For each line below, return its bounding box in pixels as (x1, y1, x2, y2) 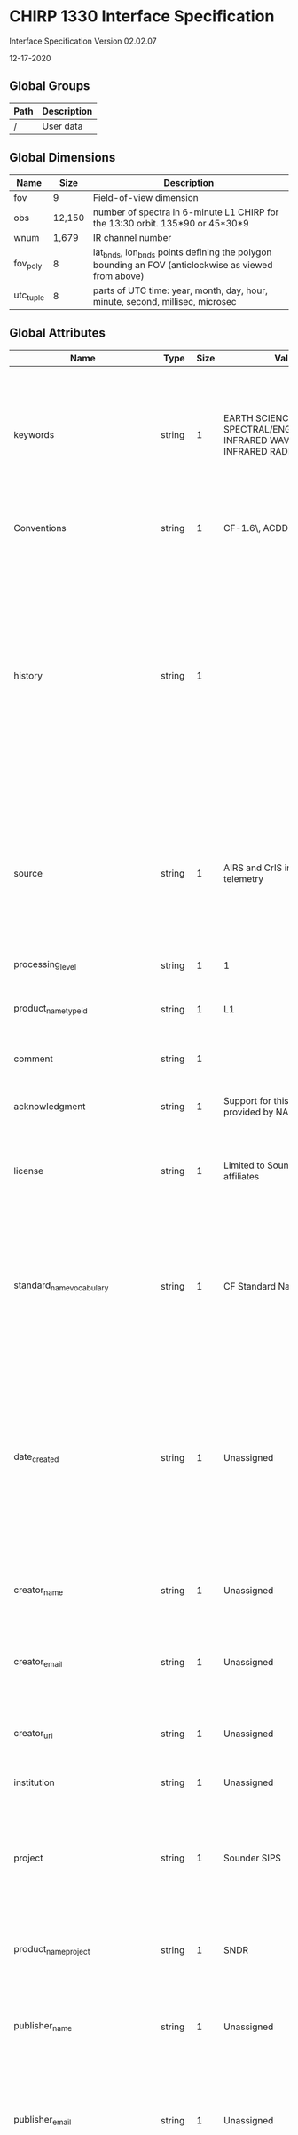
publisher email (13, 2114, 72, 2128)
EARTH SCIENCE (223, 412, 294, 425)
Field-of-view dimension (92, 191, 199, 203)
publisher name (13, 2020, 73, 2034)
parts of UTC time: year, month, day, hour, (92, 284, 268, 297)
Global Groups (9, 78, 90, 94)
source (13, 867, 43, 879)
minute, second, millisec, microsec (92, 295, 237, 307)
